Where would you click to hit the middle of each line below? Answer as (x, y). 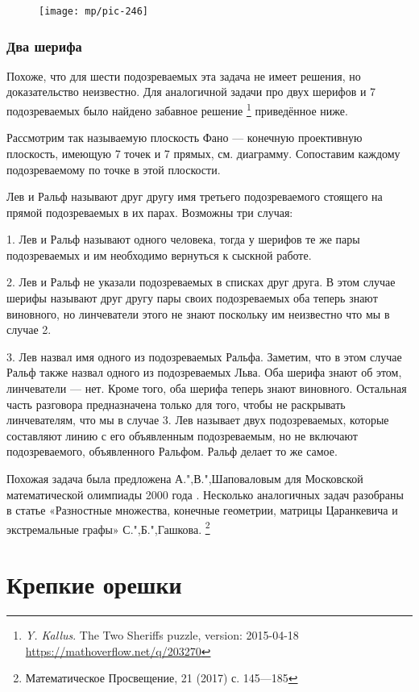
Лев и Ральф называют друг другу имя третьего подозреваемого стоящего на (195, 196)
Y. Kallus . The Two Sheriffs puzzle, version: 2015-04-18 (162, 635)
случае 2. (29, 329)
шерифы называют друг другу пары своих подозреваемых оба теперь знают (192, 298)
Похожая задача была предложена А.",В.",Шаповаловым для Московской (185, 478)
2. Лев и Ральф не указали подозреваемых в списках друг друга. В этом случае (201, 282)
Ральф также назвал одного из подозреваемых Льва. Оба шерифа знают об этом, (204, 372)
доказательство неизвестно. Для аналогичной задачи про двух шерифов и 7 (191, 92)
